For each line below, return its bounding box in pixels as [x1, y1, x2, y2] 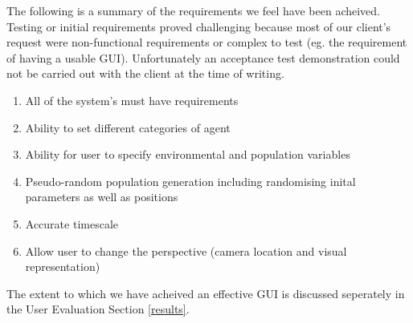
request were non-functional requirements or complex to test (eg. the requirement [6, 34, 407, 50]
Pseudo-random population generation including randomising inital [25, 172, 356, 189]
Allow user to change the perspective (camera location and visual [25, 242, 347, 259]
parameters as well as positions [25, 188, 178, 205]
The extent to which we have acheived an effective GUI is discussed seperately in [6, 285, 405, 301]
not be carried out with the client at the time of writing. [6, 65, 284, 82]
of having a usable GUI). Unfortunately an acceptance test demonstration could [6, 49, 400, 66]
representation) [25, 258, 100, 275]
